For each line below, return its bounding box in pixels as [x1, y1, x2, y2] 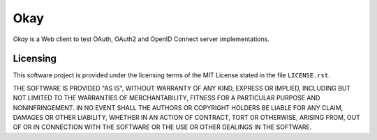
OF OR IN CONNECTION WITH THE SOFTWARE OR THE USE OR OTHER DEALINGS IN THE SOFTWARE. [13, 123, 312, 132]
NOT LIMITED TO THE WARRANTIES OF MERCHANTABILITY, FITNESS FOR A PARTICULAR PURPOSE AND [13, 94, 320, 102]
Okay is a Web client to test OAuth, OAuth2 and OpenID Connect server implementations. [13, 35, 270, 43]
